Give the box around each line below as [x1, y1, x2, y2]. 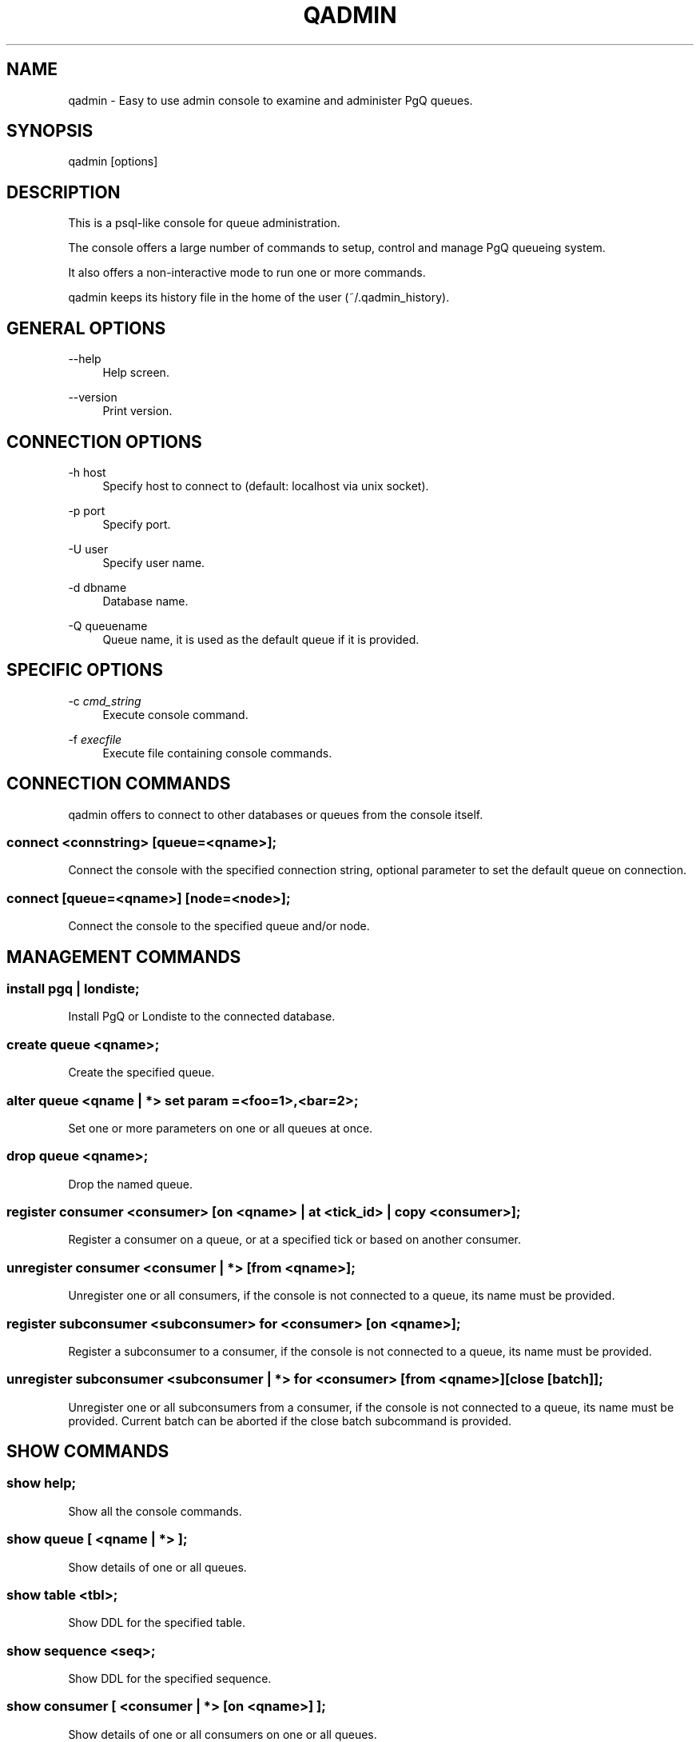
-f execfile [68, 732, 122, 746]
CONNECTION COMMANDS [6, 773, 231, 794]
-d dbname [68, 580, 127, 594]
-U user [68, 541, 109, 556]
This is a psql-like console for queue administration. [68, 216, 340, 230]
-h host [68, 465, 106, 479]
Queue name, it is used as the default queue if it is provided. [102, 632, 420, 646]
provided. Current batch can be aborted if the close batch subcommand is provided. [68, 1413, 511, 1428]
